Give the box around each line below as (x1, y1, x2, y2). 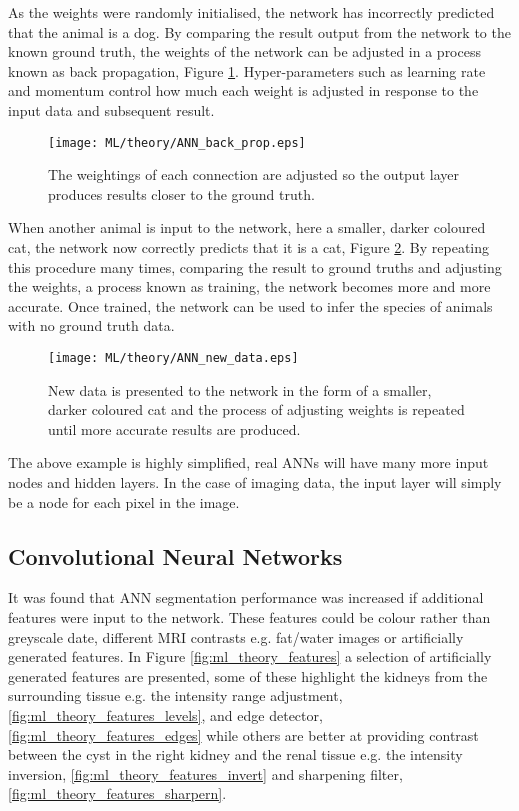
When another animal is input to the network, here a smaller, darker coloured (8, 217, 486, 238)
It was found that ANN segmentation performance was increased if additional (8, 587, 484, 608)
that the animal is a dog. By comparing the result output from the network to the (8, 21, 511, 42)
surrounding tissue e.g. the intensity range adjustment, (8, 685, 343, 706)
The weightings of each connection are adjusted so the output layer (48, 164, 459, 185)
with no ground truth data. (8, 315, 175, 336)
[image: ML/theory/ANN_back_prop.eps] (48, 135, 306, 150)
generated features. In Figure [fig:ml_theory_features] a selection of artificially (8, 646, 492, 667)
